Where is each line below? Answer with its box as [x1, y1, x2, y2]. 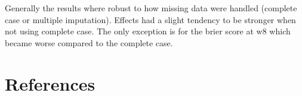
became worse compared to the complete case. [5, 36, 173, 49]
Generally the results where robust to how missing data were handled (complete [5, 2, 297, 14]
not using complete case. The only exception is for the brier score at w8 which [5, 25, 291, 37]
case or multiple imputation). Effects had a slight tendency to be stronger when [5, 13, 296, 25]
